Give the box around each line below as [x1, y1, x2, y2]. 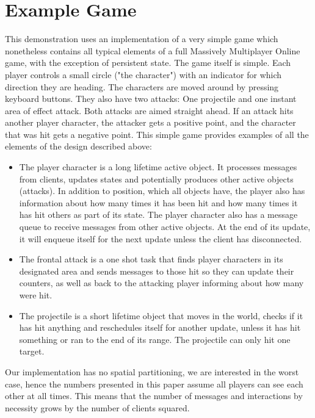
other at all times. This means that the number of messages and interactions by [5, 389, 303, 402]
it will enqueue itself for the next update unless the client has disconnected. [19, 232, 302, 245]
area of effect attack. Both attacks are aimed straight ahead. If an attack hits [5, 104, 294, 117]
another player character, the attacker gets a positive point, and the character [5, 116, 296, 129]
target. [19, 345, 45, 358]
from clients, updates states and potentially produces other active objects [19, 172, 294, 185]
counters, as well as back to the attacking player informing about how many [19, 276, 304, 289]
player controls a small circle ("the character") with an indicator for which [5, 68, 282, 81]
